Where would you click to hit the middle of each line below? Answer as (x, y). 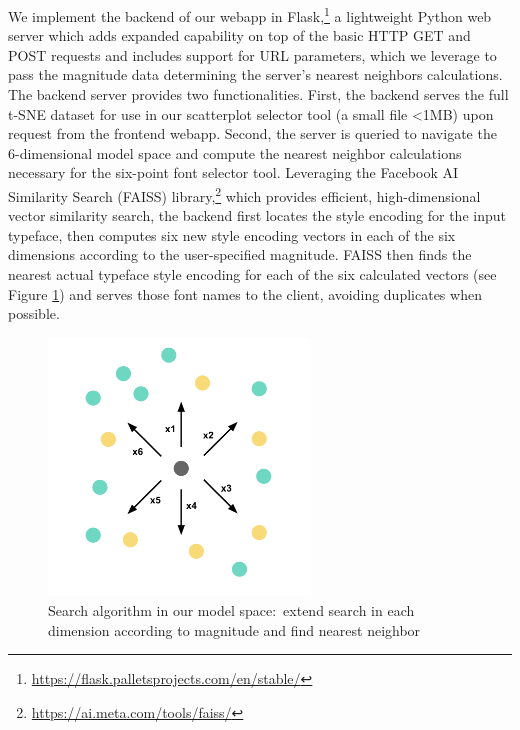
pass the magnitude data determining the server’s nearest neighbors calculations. (255, 74)
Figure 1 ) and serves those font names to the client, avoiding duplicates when (245, 293)
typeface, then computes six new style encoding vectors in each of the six (232, 234)
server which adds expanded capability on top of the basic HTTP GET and (239, 35)
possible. (34, 313)
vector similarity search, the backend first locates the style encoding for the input (257, 215)
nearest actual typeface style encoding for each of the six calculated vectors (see (252, 274)
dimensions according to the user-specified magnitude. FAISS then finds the (240, 254)
